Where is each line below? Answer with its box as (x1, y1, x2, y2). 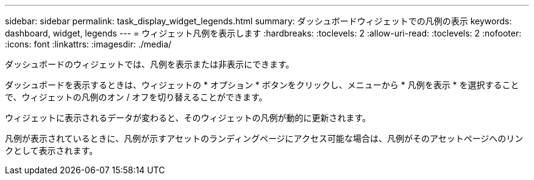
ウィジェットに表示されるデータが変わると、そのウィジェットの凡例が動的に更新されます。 (5, 112, 371, 123)
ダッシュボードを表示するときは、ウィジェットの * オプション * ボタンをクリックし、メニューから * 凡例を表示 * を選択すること (5, 80, 519, 90)
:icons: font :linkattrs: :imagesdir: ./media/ (5, 39, 172, 49)
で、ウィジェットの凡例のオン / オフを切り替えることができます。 (5, 92, 268, 102)
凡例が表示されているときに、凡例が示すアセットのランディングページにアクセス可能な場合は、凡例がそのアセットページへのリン (5, 133, 524, 144)
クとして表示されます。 (5, 145, 98, 156)
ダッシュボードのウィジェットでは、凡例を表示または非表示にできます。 (5, 59, 294, 69)
